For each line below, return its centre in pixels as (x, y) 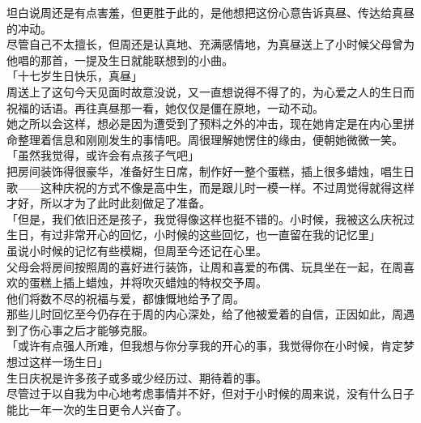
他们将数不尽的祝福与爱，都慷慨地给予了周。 (125, 298)
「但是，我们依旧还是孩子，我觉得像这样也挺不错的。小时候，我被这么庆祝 (205, 218)
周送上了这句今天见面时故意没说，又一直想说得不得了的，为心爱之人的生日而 (210, 91)
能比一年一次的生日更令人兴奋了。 (97, 409)
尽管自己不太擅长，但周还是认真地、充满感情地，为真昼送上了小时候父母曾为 (210, 44)
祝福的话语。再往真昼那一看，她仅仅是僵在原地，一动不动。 (165, 107)
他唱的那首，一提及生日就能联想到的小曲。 (120, 60)
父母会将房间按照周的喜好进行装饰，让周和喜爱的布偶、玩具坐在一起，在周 (205, 266)
